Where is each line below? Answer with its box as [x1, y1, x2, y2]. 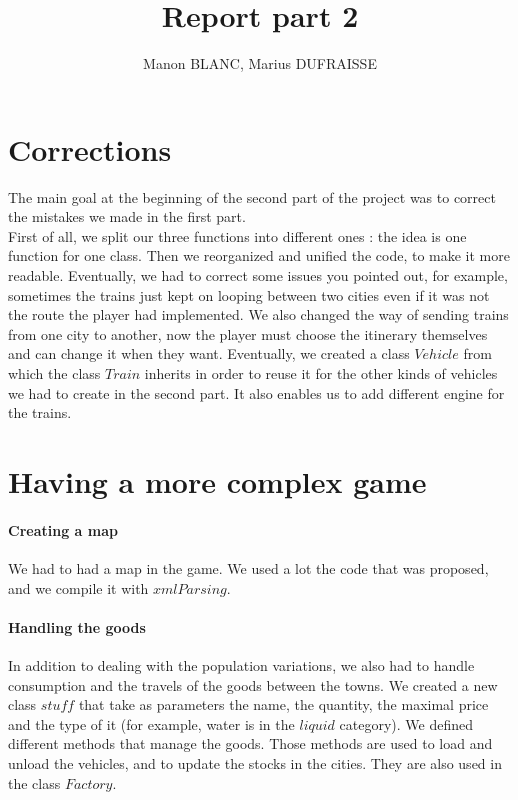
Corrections [8, 128, 172, 169]
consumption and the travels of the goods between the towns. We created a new [8, 674, 498, 695]
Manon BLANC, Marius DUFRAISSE [143, 53, 377, 74]
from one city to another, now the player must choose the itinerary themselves [8, 323, 488, 344]
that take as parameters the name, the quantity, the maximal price [78, 694, 489, 715]
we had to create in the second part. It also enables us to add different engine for [8, 382, 505, 403]
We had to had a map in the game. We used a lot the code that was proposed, [8, 557, 489, 578]
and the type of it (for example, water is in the [8, 713, 295, 734]
